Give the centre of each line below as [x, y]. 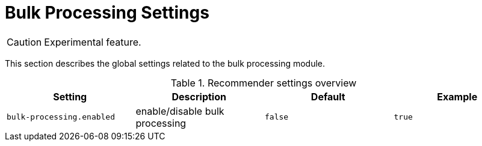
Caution [24, 42]
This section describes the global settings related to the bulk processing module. [165, 63]
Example [457, 96]
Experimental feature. [93, 42]
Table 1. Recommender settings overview [264, 83]
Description [199, 96]
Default [328, 96]
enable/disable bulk [180, 111]
